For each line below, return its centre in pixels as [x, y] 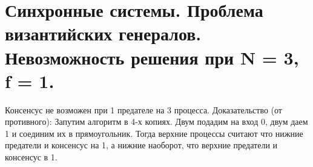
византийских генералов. [103, 33]
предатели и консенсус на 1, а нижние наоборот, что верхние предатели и [141, 145]
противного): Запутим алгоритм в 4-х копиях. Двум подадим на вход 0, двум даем [156, 121]
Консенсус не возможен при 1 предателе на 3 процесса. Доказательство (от [143, 109]
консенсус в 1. [31, 157]
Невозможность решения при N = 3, [152, 57]
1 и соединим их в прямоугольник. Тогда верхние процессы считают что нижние [154, 133]
